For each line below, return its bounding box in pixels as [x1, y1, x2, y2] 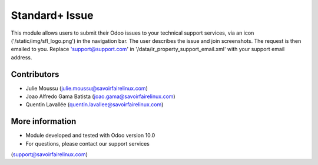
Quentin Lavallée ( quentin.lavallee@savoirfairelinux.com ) [25, 101, 164, 108]
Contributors [11, 69, 59, 79]
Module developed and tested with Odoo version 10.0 [25, 132, 155, 139]
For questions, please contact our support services [25, 140, 150, 147]
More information [11, 116, 77, 126]
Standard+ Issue [11, 9, 94, 22]
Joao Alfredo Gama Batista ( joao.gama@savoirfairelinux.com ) [25, 93, 176, 100]
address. [11, 53, 32, 61]
